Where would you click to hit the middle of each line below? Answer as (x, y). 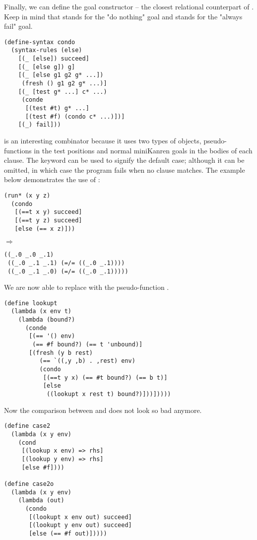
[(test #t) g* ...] (57, 108)
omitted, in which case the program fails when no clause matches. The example (125, 169)
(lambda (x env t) (41, 311)
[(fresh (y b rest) (61, 353)
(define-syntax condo (40, 42)
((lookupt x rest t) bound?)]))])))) (109, 394)
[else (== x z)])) (45, 229)
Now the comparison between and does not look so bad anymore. (103, 410)
